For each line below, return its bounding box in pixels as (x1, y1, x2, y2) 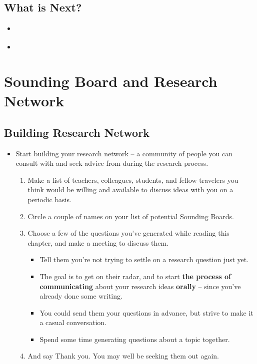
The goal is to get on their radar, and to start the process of (39, 271, 231, 281)
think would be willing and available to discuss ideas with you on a (27, 184, 233, 195)
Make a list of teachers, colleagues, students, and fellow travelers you (27, 174, 238, 185)
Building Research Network (4, 124, 149, 140)
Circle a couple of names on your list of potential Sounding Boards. (27, 211, 234, 221)
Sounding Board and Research (4, 71, 217, 91)
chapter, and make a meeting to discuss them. (27, 237, 168, 248)
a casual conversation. (39, 317, 106, 328)
